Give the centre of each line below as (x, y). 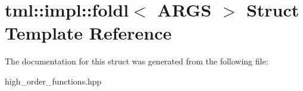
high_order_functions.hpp (53, 81)
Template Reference (88, 33)
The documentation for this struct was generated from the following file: (137, 61)
